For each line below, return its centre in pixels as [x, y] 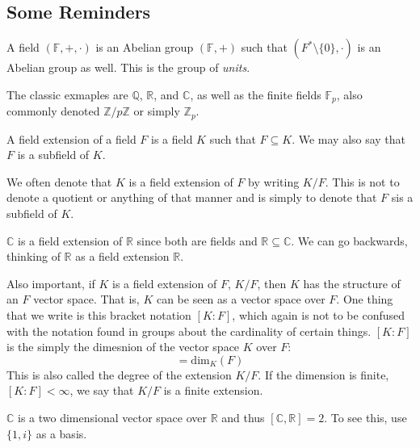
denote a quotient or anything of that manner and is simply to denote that [192, 197]
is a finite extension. [213, 390]
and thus [243, 418]
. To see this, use [365, 418]
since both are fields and [197, 240]
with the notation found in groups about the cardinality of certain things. [189, 331]
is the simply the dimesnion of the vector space [123, 347]
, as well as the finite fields [256, 94]
